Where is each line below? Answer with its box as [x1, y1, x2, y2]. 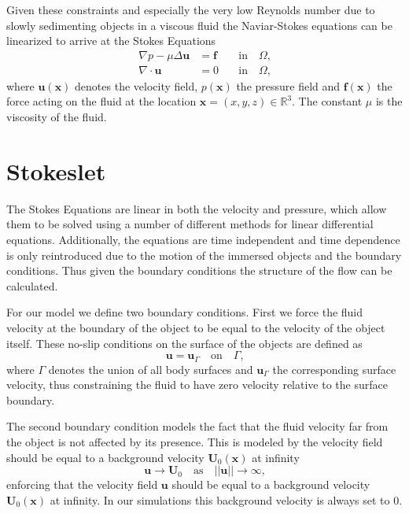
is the [375, 93, 403, 109]
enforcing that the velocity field [6, 476, 158, 493]
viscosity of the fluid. [6, 109, 107, 125]
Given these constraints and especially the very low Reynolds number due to [6, 2, 375, 17]
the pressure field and [236, 77, 341, 94]
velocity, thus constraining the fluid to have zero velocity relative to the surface [6, 376, 388, 393]
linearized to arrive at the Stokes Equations [6, 32, 216, 49]
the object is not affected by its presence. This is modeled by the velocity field [6, 433, 383, 449]
